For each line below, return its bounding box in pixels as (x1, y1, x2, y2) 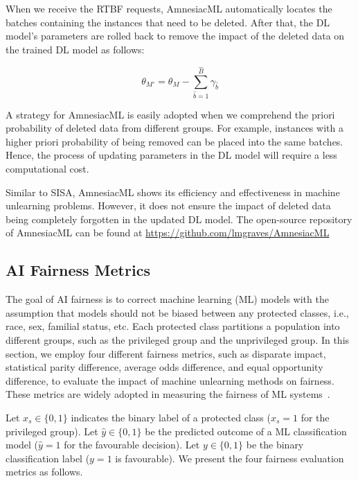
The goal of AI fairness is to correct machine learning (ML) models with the (6, 292, 329, 306)
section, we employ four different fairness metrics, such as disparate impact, (6, 346, 326, 360)
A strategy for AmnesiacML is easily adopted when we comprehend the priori (6, 107, 335, 121)
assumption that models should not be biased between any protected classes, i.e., (6, 305, 349, 320)
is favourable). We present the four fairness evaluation (115, 451, 344, 465)
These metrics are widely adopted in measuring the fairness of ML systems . (6, 387, 330, 401)
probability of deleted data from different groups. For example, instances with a (6, 121, 343, 135)
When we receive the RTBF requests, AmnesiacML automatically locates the (6, 1, 332, 15)
